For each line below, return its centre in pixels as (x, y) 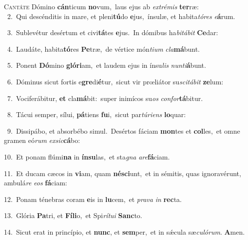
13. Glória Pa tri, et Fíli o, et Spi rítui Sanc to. (73, 215)
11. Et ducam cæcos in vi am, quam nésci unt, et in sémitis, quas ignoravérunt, (123, 173)
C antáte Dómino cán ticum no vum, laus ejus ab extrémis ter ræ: (101, 6)
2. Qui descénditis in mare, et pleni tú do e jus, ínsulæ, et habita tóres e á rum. (121, 16)
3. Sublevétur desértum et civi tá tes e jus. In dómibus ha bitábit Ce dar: (113, 32)
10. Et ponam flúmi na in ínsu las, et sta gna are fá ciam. (87, 156)
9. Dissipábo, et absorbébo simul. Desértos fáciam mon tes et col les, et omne (124, 130)
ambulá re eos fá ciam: (36, 183)
